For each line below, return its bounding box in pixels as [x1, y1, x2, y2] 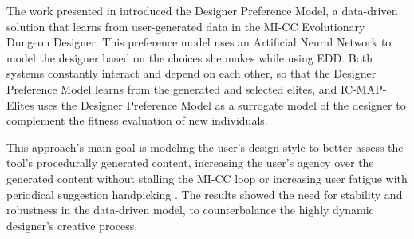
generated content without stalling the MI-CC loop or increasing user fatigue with [6, 169, 408, 186]
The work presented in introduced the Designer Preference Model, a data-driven [6, 2, 398, 18]
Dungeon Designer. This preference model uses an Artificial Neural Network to [6, 34, 392, 50]
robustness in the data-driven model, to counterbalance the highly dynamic [6, 201, 374, 218]
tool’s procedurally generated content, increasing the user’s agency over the [6, 154, 374, 171]
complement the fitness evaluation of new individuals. [6, 112, 268, 129]
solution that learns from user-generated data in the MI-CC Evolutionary [6, 18, 365, 34]
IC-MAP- [341, 80, 387, 97]
